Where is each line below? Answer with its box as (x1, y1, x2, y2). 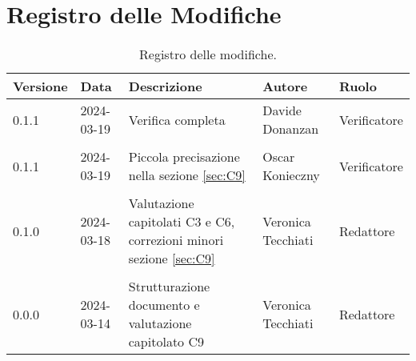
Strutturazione (128, 277, 210, 296)
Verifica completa (128, 110, 226, 129)
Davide (262, 101, 302, 120)
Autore (262, 77, 308, 96)
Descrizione (128, 77, 202, 96)
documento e (128, 295, 200, 315)
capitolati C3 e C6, (128, 212, 235, 231)
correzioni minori (128, 231, 224, 250)
